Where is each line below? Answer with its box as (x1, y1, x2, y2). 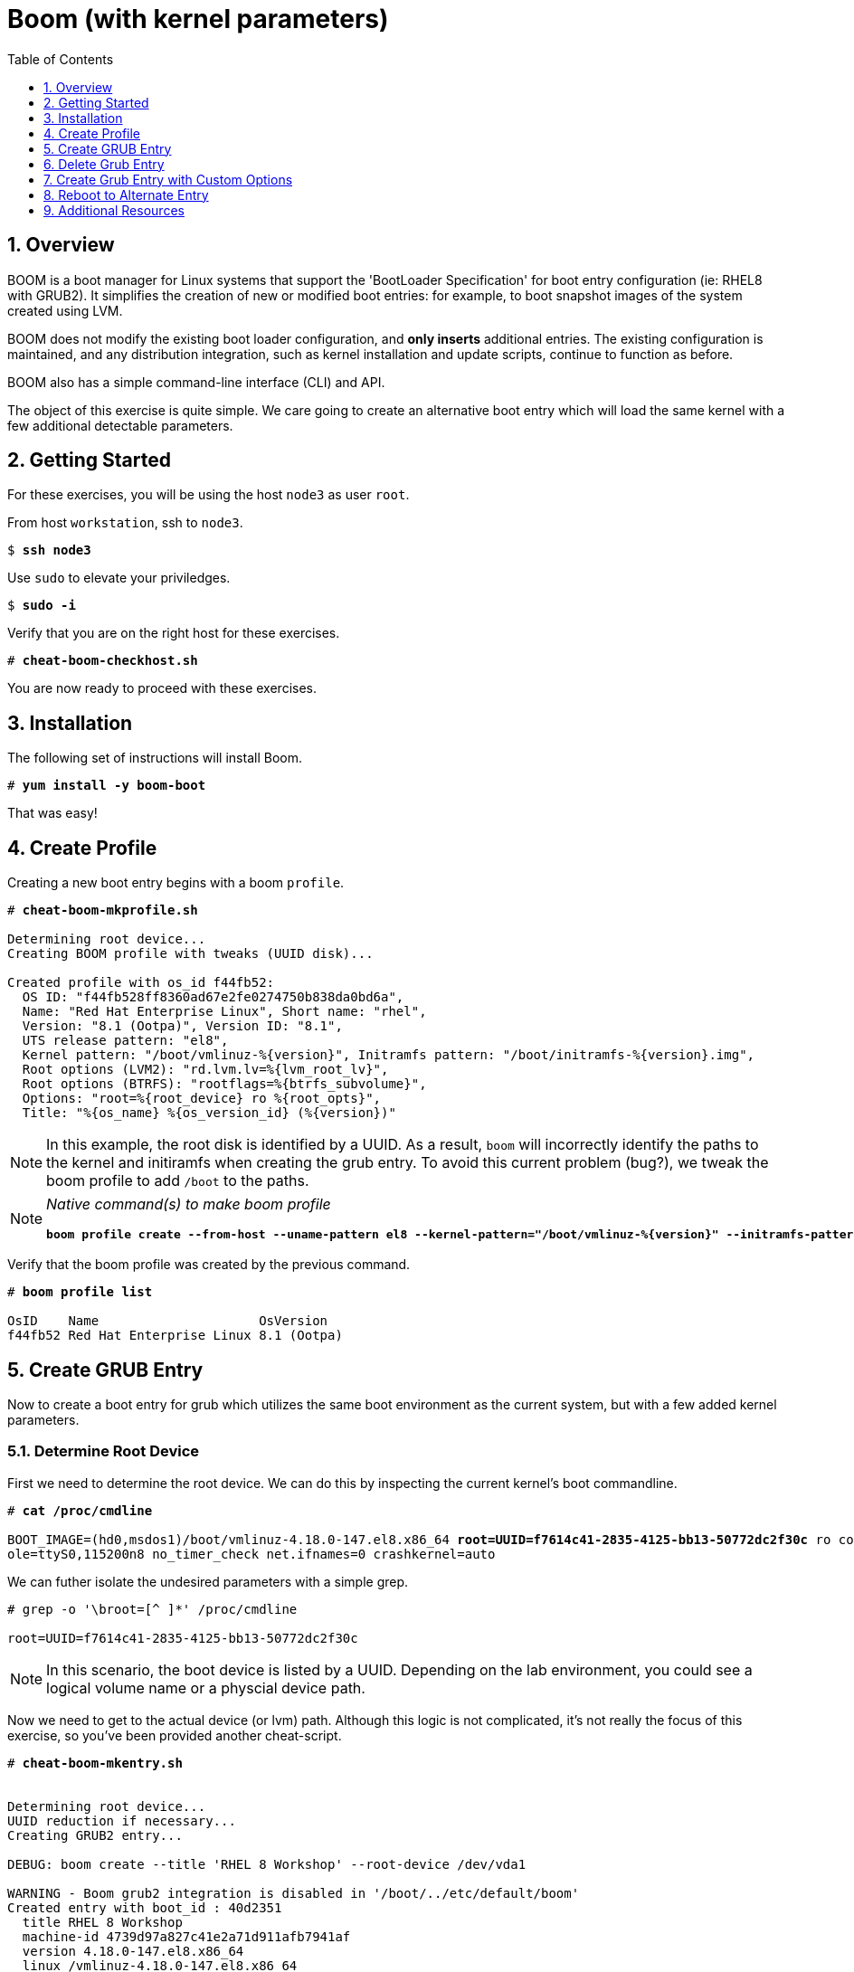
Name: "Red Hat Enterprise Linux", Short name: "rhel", (22, 1004, 427, 1019)
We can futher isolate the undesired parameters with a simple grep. (7, 1573, 409, 1589)
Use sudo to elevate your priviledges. (7, 570, 231, 586)
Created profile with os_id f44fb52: (7, 975, 275, 991)
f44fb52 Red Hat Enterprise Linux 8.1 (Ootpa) (7, 1328, 343, 1343)
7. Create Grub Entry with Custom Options (43, 171, 293, 187)
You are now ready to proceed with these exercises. (7, 680, 317, 697)
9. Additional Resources (43, 202, 185, 218)
